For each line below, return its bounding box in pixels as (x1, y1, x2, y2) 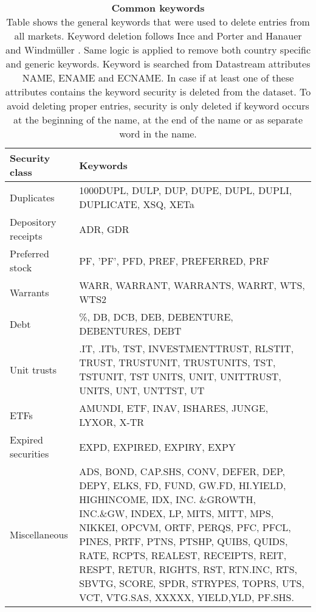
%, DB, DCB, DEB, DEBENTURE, (79, 310, 233, 324)
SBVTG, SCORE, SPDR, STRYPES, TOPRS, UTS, (79, 576, 304, 590)
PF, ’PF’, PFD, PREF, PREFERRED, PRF (79, 253, 269, 268)
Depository (10, 215, 57, 229)
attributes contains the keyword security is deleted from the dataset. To (5, 85, 311, 99)
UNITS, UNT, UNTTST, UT (79, 383, 205, 397)
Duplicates (10, 190, 55, 204)
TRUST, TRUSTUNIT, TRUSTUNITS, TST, (79, 355, 276, 369)
